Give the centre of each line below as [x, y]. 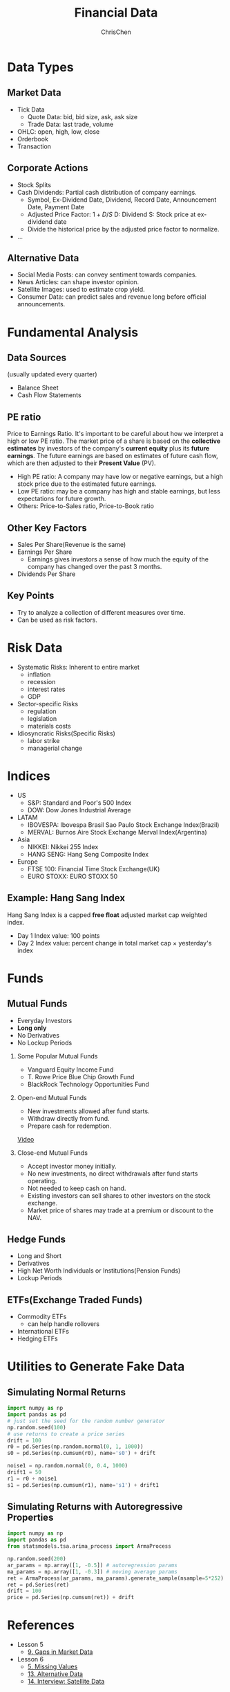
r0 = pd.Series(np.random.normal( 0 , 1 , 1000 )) [75, 1447]
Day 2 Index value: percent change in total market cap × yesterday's [114, 943]
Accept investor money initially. [72, 1166]
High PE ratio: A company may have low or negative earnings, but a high [120, 477]
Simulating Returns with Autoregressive [95, 1507]
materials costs [49, 726]
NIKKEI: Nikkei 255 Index [63, 846]
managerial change [55, 748]
